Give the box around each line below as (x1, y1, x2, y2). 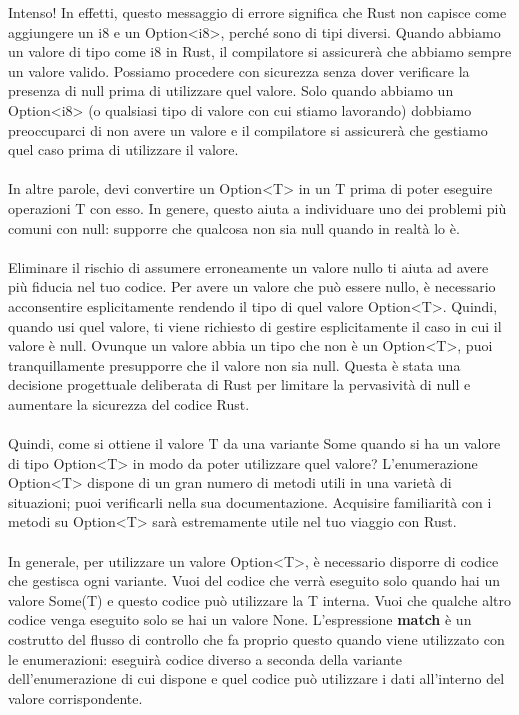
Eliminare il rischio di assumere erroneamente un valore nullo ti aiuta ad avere (8, 256, 489, 277)
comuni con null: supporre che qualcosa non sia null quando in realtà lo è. (8, 217, 460, 238)
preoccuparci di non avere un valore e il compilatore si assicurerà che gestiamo (8, 119, 488, 140)
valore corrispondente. (8, 687, 143, 708)
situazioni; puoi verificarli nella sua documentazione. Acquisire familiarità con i (8, 491, 492, 512)
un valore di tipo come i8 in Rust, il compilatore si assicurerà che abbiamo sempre (8, 41, 512, 62)
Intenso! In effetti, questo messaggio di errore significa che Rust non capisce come (8, 2, 507, 22)
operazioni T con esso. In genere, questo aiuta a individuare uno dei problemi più (8, 197, 507, 218)
